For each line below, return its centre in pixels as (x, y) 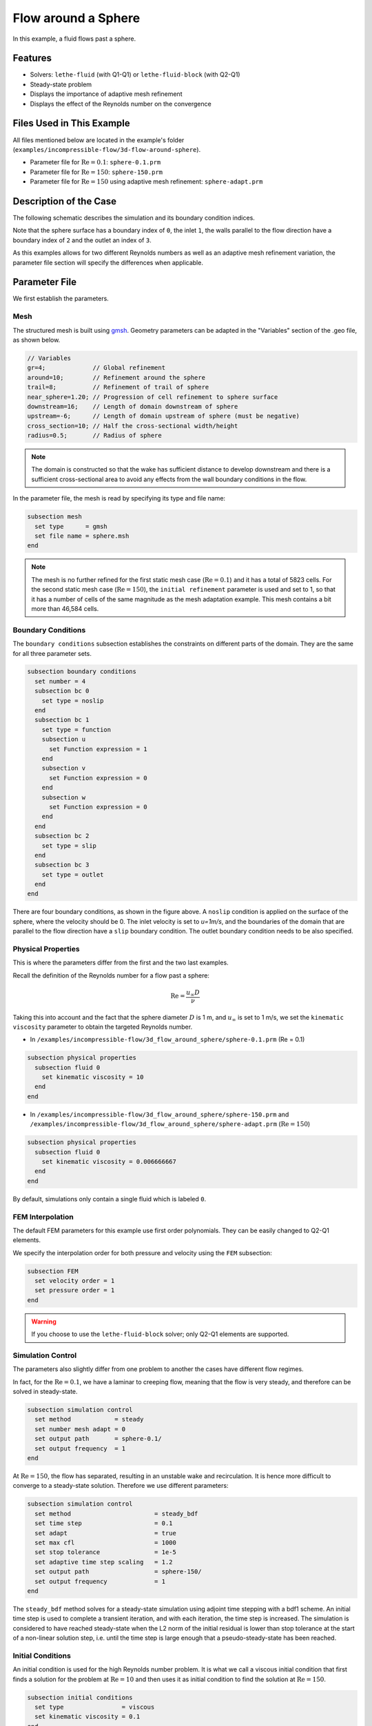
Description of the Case (65, 201)
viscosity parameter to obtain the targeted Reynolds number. (103, 1027)
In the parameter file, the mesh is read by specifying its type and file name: (119, 498)
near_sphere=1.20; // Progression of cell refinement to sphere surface (153, 397)
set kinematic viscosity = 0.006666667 (109, 1161)
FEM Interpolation (43, 1216)
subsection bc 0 (62, 691)
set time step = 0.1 (104, 1523)
